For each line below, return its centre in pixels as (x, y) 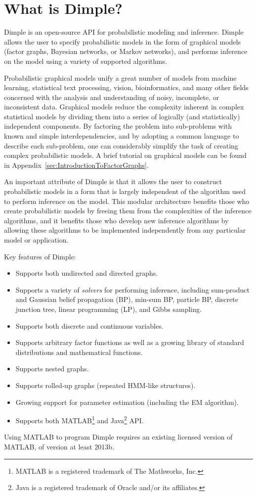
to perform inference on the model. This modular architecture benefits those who (127, 201)
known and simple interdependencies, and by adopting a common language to (122, 136)
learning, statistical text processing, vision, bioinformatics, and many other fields (126, 87)
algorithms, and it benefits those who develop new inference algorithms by (116, 220)
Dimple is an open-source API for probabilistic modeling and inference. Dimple (124, 32)
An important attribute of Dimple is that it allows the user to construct (113, 181)
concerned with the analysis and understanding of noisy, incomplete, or (112, 97)
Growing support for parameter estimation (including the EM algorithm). (127, 402)
